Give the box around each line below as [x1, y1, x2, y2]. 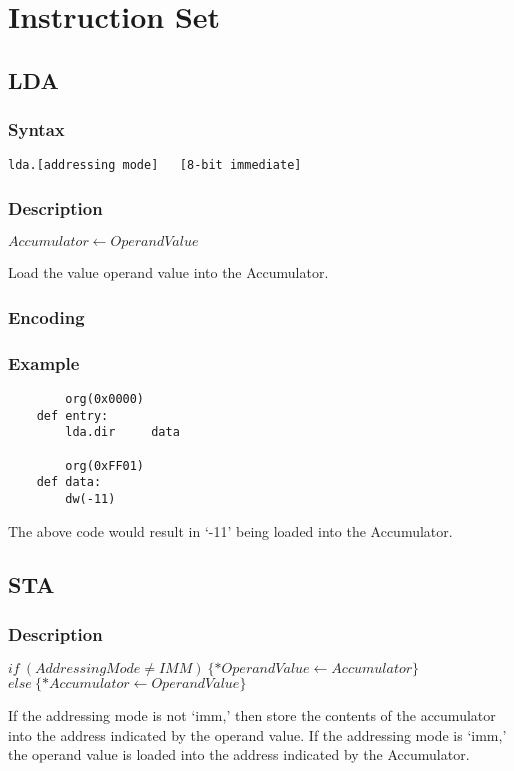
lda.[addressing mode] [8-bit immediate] [8, 158, 302, 173]
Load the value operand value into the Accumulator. [8, 262, 329, 283]
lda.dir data [65, 425, 180, 440]
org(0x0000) [65, 391, 145, 406]
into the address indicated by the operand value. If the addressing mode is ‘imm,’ [8, 724, 507, 745]
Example [8, 350, 80, 375]
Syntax [8, 117, 65, 142]
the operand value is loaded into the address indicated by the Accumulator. [8, 744, 470, 765]
